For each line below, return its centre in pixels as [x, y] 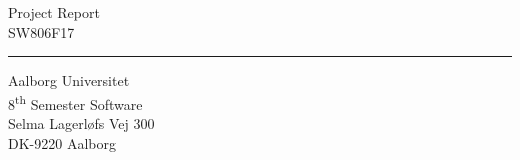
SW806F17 [41, 31]
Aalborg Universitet [69, 80]
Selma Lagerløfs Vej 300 [81, 123]
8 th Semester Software [75, 102]
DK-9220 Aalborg [62, 142]
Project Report [54, 12]
